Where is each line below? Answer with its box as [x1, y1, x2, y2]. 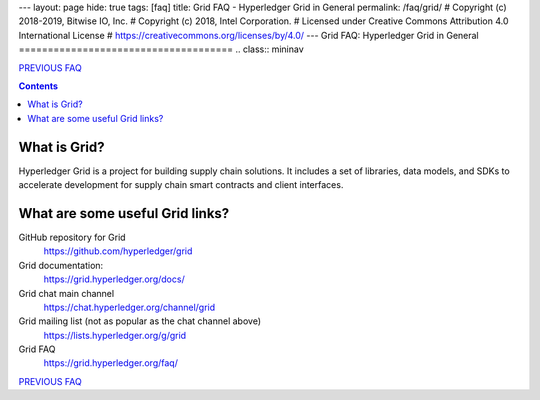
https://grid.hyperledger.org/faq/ [43, 357, 179, 369]
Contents [18, 80, 59, 92]
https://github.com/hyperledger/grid [43, 245, 193, 257]
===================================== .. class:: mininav [18, 43, 304, 55]
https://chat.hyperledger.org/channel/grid [43, 301, 216, 313]
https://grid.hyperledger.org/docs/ [43, 273, 185, 285]
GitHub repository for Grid [18, 231, 126, 243]
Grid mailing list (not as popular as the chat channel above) [18, 315, 262, 327]
